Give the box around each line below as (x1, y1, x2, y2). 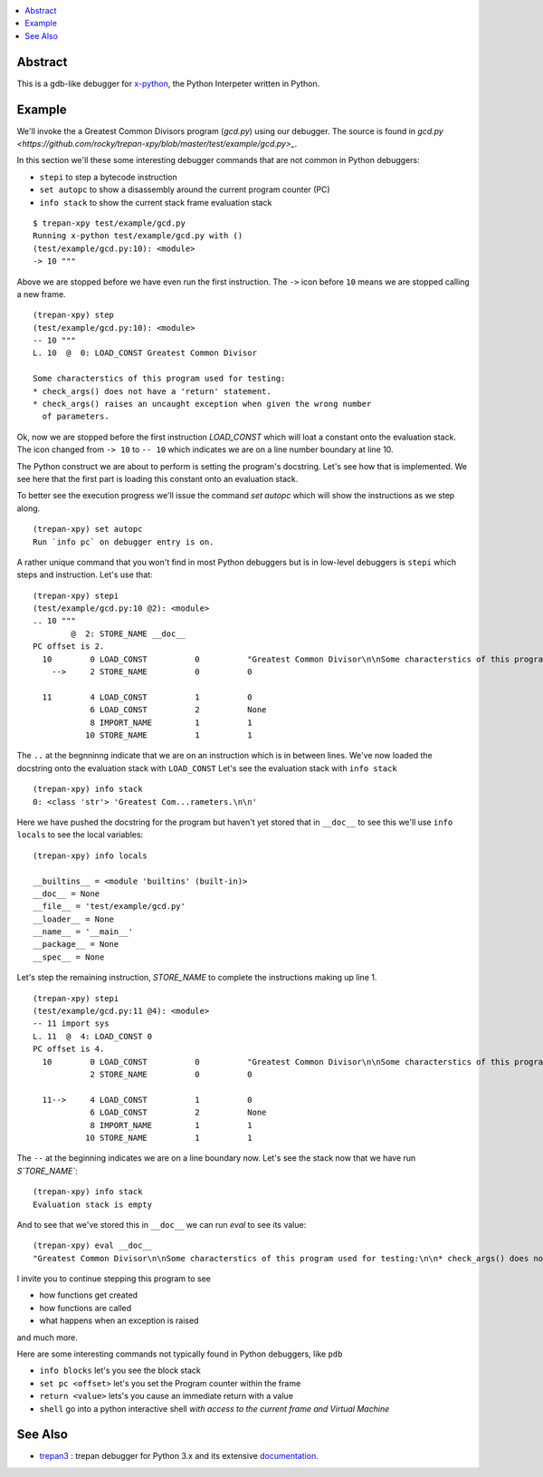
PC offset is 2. (33, 642, 105, 652)
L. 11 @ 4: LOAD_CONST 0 (33, 1031, 153, 1041)
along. (16, 503, 41, 514)
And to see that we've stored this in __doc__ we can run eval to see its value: (16, 1219, 307, 1230)
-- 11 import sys (33, 1018, 110, 1028)
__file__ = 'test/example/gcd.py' (33, 902, 186, 912)
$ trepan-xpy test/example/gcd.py (33, 217, 186, 228)
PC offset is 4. (33, 1044, 105, 1055)
